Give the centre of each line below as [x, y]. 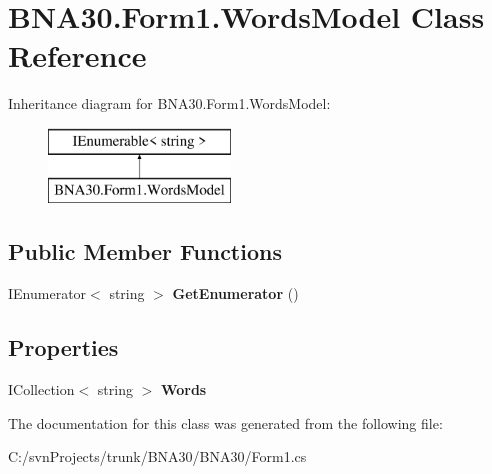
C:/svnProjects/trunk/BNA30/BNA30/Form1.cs [157, 456]
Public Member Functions [145, 251]
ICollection [41, 389]
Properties [63, 347]
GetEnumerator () [235, 293]
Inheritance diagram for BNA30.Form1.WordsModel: [169, 103]
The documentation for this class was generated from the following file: [225, 422]
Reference [77, 55]
